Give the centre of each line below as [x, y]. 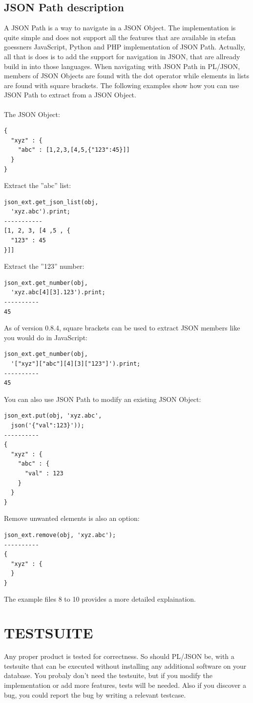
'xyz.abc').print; [41, 212]
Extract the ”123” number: [44, 266]
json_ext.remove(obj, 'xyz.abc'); [60, 535]
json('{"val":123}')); [48, 425]
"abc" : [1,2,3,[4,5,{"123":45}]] [74, 150]
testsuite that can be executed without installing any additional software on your [125, 666]
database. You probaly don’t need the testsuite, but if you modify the [108, 675]
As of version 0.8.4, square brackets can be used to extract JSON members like [122, 328]
